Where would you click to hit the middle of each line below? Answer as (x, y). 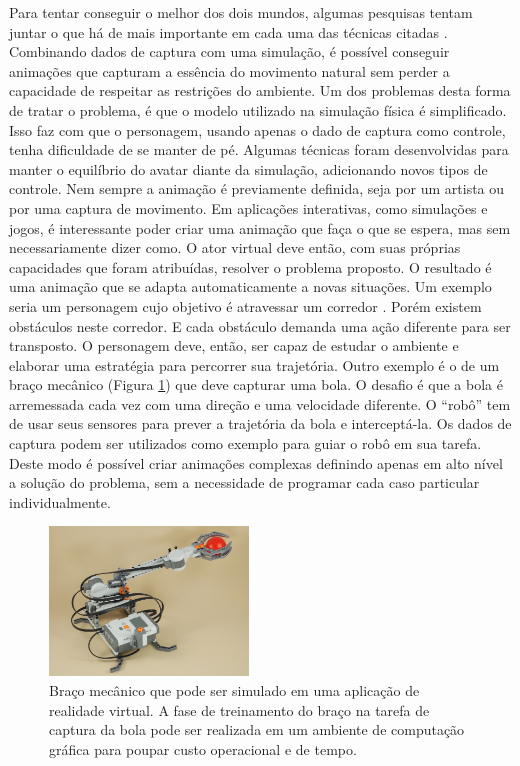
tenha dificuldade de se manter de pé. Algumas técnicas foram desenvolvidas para (259, 149)
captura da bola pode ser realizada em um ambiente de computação (257, 729)
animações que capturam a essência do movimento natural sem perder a (229, 70)
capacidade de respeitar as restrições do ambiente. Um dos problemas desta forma (260, 90)
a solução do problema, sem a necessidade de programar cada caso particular (244, 482)
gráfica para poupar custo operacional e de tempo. (203, 748)
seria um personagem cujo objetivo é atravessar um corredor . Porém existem (245, 305)
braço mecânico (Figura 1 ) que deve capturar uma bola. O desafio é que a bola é (256, 384)
